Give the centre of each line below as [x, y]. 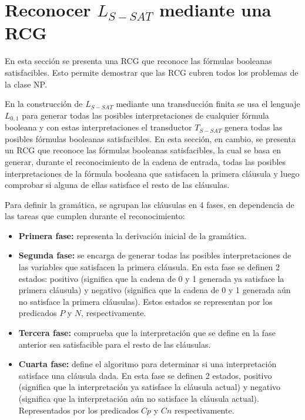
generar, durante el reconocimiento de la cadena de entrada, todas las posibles [145, 161]
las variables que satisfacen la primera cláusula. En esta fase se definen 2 [149, 267]
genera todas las [254, 127]
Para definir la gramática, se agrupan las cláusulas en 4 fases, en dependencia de [150, 204]
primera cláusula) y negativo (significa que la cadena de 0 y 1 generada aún [155, 290]
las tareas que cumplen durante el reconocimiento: [95, 216]
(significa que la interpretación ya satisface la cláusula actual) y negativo [150, 387]
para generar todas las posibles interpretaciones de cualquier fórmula [145, 115]
